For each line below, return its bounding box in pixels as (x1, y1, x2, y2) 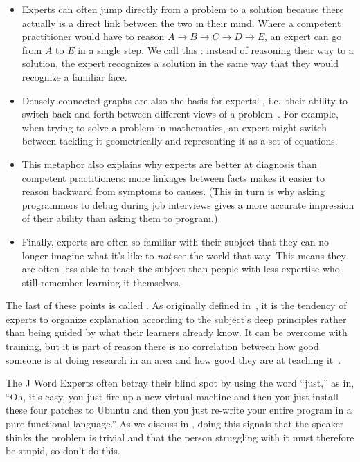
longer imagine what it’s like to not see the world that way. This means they (21, 248, 346, 262)
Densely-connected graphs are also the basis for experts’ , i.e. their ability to (21, 93, 348, 107)
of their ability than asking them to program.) (21, 211, 218, 225)
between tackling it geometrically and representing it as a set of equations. (21, 133, 338, 148)
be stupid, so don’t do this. (6, 443, 120, 458)
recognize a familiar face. (21, 69, 127, 84)
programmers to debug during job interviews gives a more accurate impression (21, 197, 354, 212)
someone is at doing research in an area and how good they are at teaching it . (6, 352, 341, 367)
